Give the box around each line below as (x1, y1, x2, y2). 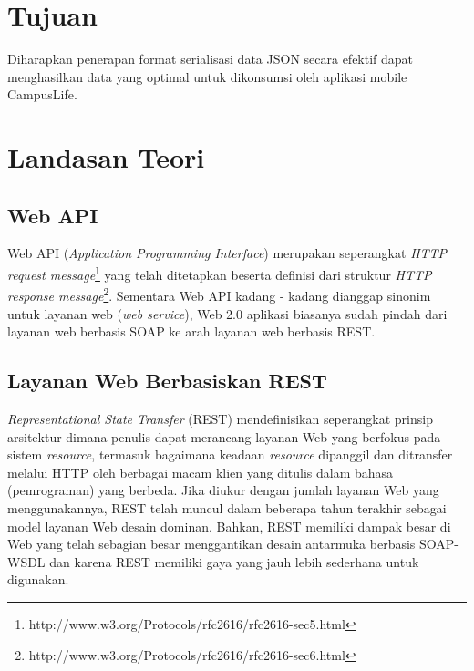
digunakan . (7, 570, 69, 589)
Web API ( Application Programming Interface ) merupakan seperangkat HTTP (7, 243, 448, 263)
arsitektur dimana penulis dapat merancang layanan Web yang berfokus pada (7, 427, 441, 446)
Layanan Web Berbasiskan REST (7, 366, 327, 395)
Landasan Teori (7, 139, 205, 176)
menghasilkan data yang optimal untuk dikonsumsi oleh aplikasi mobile (7, 67, 407, 86)
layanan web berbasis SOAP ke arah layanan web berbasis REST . (7, 322, 376, 341)
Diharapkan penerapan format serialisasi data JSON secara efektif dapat (7, 49, 414, 68)
